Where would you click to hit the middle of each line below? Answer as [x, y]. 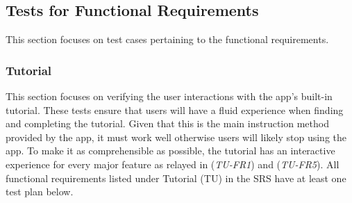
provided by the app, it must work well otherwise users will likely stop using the [176, 137]
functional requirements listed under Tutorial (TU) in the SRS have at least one [176, 178]
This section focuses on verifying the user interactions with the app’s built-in [169, 96]
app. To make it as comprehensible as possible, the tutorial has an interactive [170, 151]
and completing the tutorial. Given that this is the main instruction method [167, 123]
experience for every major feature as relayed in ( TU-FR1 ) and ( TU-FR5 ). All [173, 164]
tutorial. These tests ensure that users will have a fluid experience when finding [175, 109]
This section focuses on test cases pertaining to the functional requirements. [167, 39]
